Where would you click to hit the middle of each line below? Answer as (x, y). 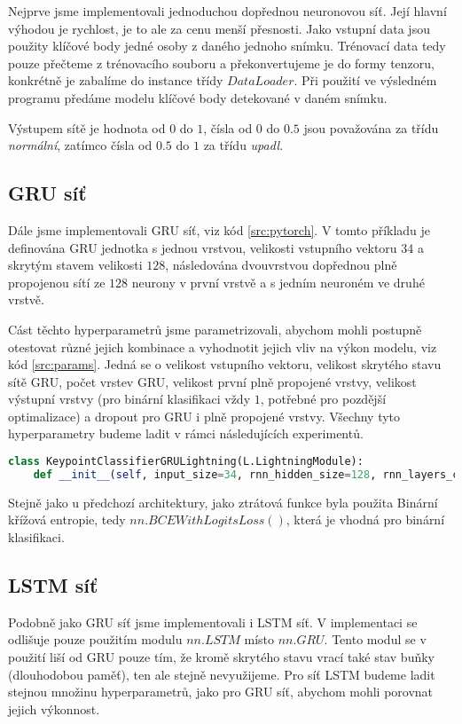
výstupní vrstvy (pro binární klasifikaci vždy (129, 399)
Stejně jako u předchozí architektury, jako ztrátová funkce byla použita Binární (223, 502)
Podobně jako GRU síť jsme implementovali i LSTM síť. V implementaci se (213, 622)
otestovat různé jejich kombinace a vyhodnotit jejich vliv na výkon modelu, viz (223, 346)
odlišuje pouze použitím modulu (95, 639)
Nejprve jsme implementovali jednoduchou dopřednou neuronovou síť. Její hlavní (227, 11)
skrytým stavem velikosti (75, 265)
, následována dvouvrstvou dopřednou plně (281, 265)
